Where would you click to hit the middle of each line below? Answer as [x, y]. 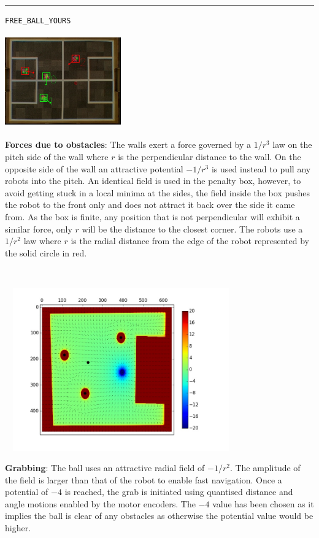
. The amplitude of [265, 468]
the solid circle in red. [46, 252]
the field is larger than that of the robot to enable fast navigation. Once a [144, 479]
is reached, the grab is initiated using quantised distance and [179, 492]
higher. [18, 528]
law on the [292, 144]
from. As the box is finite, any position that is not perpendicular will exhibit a [152, 216]
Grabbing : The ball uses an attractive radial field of [105, 468]
